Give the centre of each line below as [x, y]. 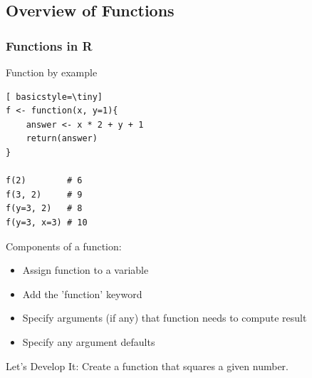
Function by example [52, 72]
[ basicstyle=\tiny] [54, 97]
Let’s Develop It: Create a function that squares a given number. [147, 366]
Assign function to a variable [85, 270]
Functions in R [49, 45]
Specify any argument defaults [89, 341]
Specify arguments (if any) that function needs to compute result [165, 318]
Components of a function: [64, 246]
